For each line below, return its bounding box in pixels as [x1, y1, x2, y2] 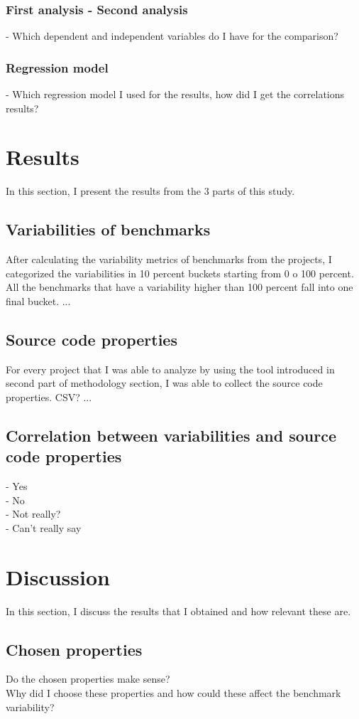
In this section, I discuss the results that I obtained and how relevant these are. [6, 603, 351, 618]
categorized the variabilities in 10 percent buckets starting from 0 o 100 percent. [6, 265, 354, 280]
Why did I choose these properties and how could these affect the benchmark [6, 685, 341, 700]
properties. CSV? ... [6, 389, 92, 404]
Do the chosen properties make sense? [6, 671, 170, 686]
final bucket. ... [6, 293, 71, 308]
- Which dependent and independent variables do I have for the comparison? [6, 28, 338, 43]
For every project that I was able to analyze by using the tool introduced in [6, 361, 335, 376]
